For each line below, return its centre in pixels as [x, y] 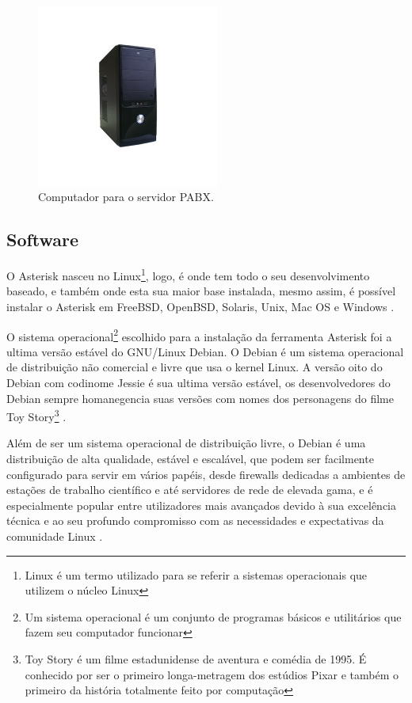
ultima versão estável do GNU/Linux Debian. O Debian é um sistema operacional [205, 351]
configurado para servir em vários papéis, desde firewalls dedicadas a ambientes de [206, 474]
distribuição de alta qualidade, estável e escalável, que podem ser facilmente [190, 459]
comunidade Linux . [55, 536]
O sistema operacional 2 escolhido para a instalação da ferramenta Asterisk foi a [199, 335]
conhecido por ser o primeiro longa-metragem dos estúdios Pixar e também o [212, 674]
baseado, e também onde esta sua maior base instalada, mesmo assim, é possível [201, 291]
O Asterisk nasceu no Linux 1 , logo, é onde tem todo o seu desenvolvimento [188, 274]
